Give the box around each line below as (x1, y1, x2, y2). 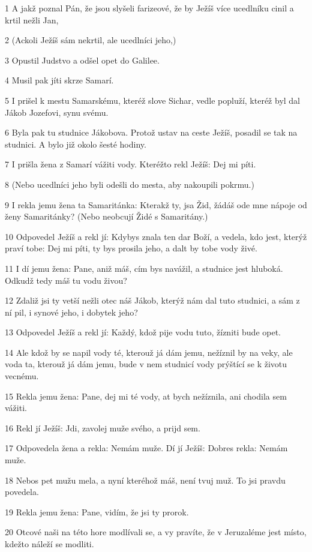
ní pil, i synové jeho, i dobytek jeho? (5, 305, 138, 318)
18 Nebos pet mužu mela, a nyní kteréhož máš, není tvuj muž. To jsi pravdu (5, 473, 286, 486)
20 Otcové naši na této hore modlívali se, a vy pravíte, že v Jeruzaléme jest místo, (5, 526, 307, 538)
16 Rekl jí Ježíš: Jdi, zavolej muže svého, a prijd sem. (5, 421, 200, 434)
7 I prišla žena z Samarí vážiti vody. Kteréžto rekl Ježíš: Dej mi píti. (5, 158, 256, 170)
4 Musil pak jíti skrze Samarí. (5, 74, 114, 86)
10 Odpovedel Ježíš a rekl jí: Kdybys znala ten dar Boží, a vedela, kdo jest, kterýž (5, 230, 307, 242)
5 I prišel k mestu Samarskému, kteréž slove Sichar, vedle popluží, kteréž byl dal (5, 94, 301, 106)
